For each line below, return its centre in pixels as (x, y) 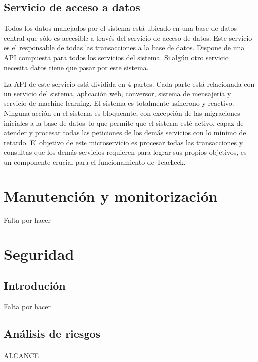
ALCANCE (21, 355)
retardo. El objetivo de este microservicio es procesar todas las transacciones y (124, 142)
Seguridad (39, 254)
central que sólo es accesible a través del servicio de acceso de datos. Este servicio (128, 38)
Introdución (35, 285)
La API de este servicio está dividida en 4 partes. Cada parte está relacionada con (129, 84)
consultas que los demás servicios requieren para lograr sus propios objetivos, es (125, 152)
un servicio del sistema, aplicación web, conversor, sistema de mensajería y (118, 93)
